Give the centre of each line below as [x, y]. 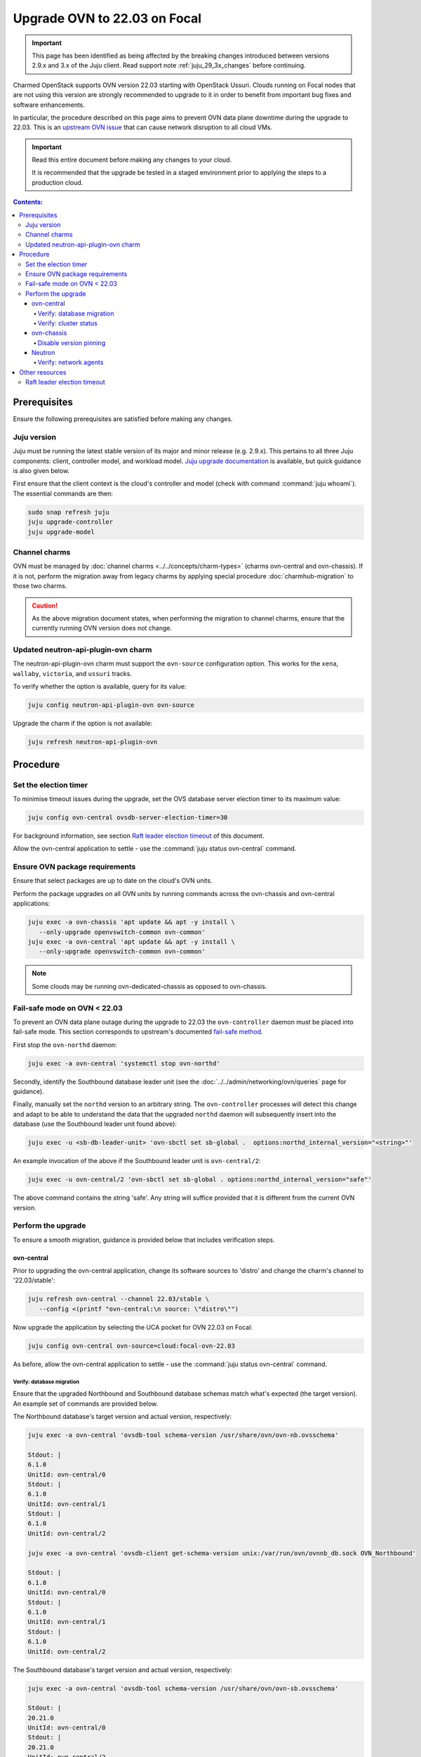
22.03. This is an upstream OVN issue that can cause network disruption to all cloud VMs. [143, 127]
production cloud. [58, 182]
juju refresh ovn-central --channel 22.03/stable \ [119, 1299]
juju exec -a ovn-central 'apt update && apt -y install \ [131, 942]
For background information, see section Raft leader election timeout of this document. [139, 836]
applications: [32, 904]
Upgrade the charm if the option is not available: [83, 723]
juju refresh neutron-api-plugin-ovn [93, 742]
